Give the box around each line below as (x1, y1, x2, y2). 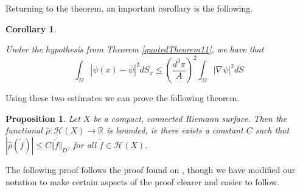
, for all (67, 138, 97, 151)
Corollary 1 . (5, 22, 57, 35)
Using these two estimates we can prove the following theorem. (5, 91, 240, 104)
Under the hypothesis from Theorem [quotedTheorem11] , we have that (5, 43, 264, 55)
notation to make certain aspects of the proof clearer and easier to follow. (5, 175, 279, 188)
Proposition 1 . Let (5, 112, 80, 124)
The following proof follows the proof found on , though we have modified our (5, 163, 296, 176)
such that (255, 124, 290, 137)
